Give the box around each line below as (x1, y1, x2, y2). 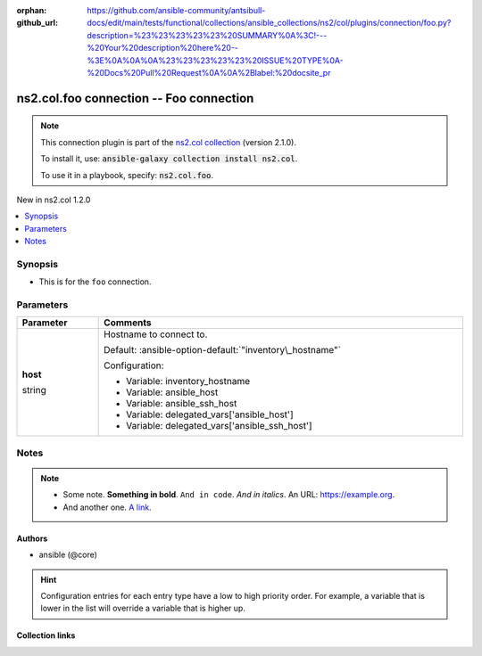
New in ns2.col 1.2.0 (16, 194, 91, 205)
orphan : (16, 5, 47, 15)
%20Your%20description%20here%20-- (87, 43, 239, 53)
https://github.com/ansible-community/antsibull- (87, 5, 266, 15)
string (21, 384, 46, 397)
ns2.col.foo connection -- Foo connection (16, 90, 254, 106)
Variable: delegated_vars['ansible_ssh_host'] (126, 420, 312, 432)
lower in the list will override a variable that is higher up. (40, 603, 245, 614)
